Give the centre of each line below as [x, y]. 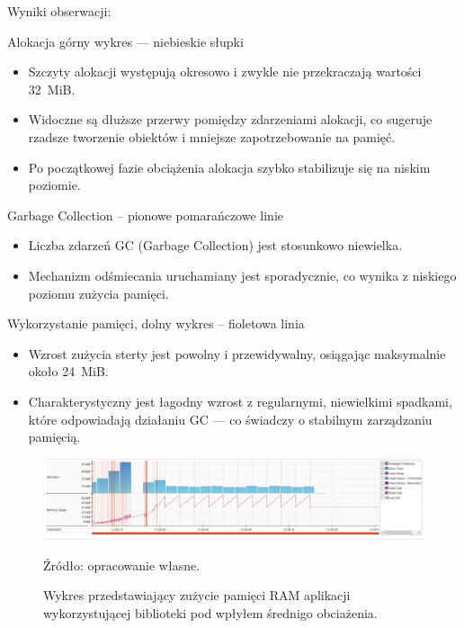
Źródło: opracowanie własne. [122, 565]
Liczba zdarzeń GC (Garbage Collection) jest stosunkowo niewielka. [215, 245]
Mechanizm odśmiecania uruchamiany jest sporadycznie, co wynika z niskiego [242, 275]
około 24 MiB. [68, 371]
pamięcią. [54, 437]
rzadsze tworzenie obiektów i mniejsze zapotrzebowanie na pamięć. [212, 136]
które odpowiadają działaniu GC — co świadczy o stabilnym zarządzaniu [230, 419]
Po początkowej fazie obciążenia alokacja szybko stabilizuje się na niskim [229, 167]
